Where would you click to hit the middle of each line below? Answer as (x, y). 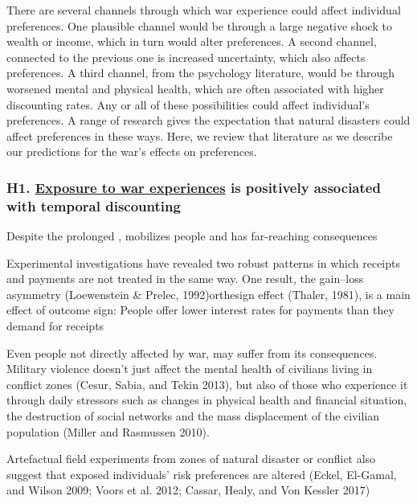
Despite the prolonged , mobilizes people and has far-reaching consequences (192, 236)
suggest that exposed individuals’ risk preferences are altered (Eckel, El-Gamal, (202, 474)
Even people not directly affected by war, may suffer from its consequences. (192, 352)
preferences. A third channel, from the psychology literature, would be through (201, 73)
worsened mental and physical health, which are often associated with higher (195, 88)
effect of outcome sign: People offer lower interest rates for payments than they (200, 310)
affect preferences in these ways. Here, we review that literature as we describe (200, 135)
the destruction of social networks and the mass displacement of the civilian (193, 416)
